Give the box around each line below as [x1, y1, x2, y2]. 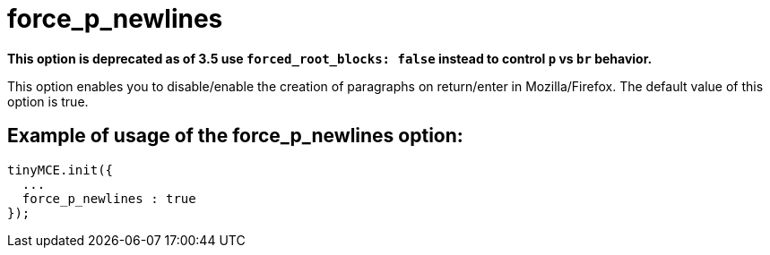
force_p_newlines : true [22, 191, 196, 206]
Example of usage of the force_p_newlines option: [7, 124, 463, 148]
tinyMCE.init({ [7, 162, 114, 177]
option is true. [7, 93, 89, 109]
